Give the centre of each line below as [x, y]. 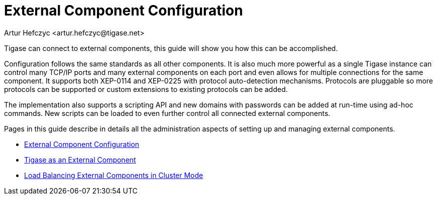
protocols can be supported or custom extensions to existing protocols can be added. [146, 89]
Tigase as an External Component [80, 159]
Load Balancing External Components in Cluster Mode [114, 175]
